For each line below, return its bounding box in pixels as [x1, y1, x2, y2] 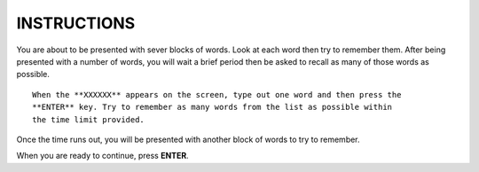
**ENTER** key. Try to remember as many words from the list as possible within [32, 102, 393, 113]
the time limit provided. [32, 114, 145, 124]
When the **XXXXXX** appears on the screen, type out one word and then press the [32, 90, 402, 99]
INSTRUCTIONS [16, 13, 136, 33]
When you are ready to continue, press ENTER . [16, 151, 190, 161]
